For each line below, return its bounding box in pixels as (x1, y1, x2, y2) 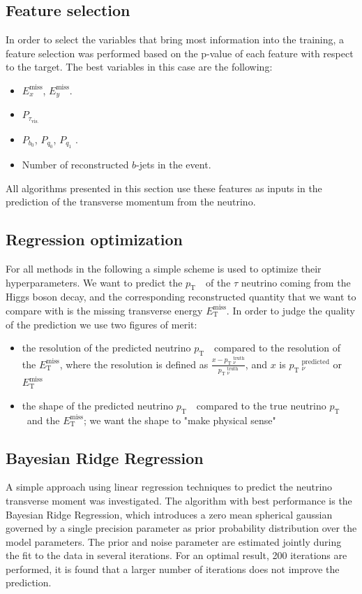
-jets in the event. (136, 157, 211, 171)
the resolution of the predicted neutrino (22, 340, 191, 355)
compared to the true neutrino (196, 398, 326, 412)
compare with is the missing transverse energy (6, 303, 203, 317)
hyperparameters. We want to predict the (6, 275, 183, 289)
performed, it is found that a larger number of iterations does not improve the (6, 561, 340, 576)
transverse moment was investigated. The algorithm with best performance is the (6, 493, 352, 507)
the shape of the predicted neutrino (22, 398, 174, 412)
